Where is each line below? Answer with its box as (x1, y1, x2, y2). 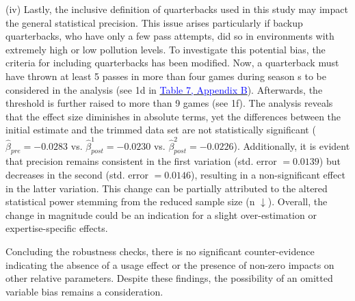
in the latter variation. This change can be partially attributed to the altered (5, 181, 328, 195)
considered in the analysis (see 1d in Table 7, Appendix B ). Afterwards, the (5, 82, 323, 96)
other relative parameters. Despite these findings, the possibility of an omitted (5, 271, 333, 285)
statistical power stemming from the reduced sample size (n (5, 194, 255, 209)
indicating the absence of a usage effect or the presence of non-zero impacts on (5, 257, 334, 272)
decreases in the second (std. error (5, 168, 148, 182)
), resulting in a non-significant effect (191, 168, 345, 182)
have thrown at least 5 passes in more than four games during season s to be (5, 68, 326, 83)
